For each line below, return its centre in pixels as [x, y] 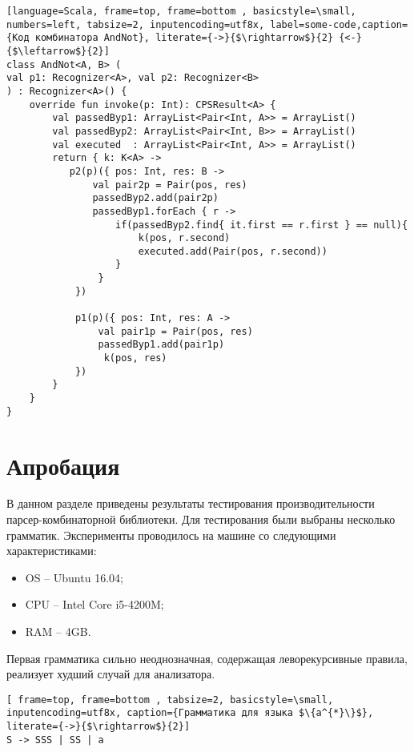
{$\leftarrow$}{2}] [58, 51]
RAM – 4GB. [58, 631]
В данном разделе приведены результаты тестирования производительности [191, 503]
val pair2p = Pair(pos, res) [170, 185]
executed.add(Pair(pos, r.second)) [233, 251]
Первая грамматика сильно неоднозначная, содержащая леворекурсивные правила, [207, 658]
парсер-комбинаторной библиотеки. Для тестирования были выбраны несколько [201, 519]
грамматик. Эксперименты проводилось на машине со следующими [171, 535]
